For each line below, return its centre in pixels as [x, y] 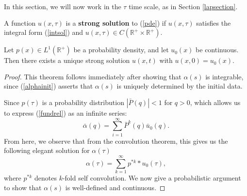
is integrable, [224, 76]
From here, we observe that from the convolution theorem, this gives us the [116, 141]
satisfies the [214, 23]
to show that [23, 187]
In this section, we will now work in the [63, 6]
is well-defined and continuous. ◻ [115, 187]
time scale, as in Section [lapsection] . [183, 6]
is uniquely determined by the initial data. [180, 86]
